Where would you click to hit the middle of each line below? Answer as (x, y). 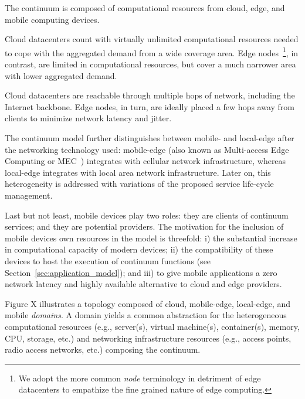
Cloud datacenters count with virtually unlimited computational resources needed (152, 39)
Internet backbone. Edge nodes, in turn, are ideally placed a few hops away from (150, 106)
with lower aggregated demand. (61, 75)
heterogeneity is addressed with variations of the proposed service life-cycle (139, 184)
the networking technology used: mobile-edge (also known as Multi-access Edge (147, 149)
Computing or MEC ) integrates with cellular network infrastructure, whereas (145, 161)
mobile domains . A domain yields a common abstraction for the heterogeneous (146, 315)
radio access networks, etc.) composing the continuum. (103, 349)
